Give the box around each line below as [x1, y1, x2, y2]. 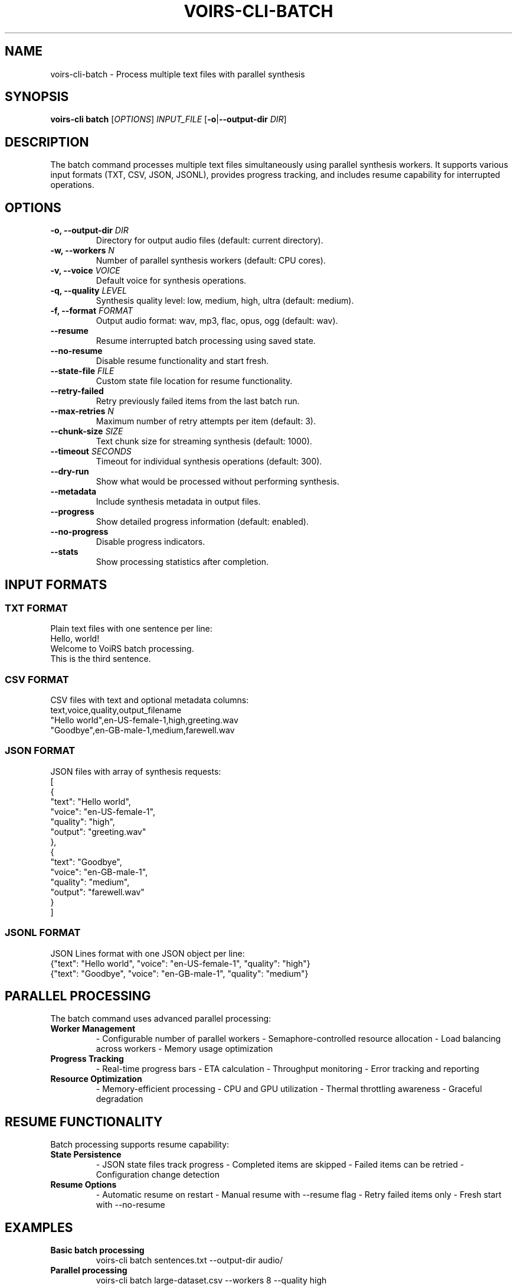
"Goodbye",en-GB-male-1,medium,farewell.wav [50, 725, 235, 736]
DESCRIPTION [5, 134, 89, 149]
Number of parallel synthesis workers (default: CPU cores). [96, 255, 326, 266]
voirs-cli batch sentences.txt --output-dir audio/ [96, 1255, 283, 1266]
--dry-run [50, 466, 89, 477]
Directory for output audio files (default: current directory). [96, 235, 323, 246]
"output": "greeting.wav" [50, 826, 146, 837]
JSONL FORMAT [5, 927, 81, 939]
